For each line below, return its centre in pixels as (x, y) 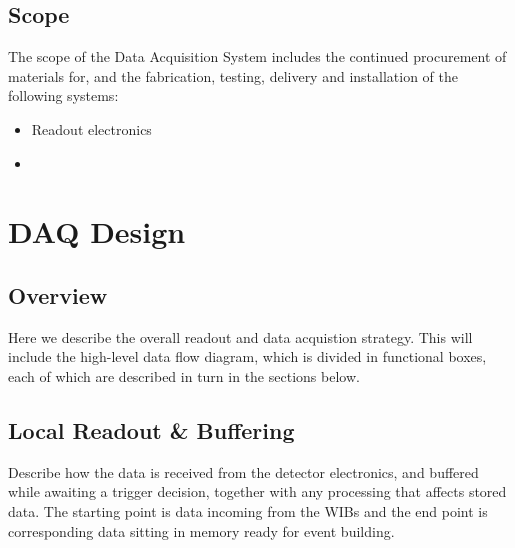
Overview (58, 294)
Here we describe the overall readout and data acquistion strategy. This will (240, 336)
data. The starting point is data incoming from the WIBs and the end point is (248, 510)
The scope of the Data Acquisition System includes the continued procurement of (257, 56)
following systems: (63, 95)
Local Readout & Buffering (151, 429)
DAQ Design (97, 231)
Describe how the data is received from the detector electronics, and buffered (243, 471)
